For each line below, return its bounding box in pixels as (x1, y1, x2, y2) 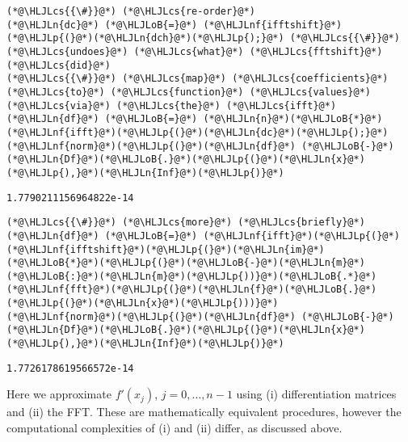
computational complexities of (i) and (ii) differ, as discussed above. (6, 419, 343, 436)
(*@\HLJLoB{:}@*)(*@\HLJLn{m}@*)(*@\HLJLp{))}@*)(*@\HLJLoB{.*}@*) (6, 270, 377, 282)
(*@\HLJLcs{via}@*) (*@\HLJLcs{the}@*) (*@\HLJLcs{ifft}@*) (6, 99, 337, 112)
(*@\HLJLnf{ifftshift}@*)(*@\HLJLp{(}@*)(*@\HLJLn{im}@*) (6, 243, 325, 255)
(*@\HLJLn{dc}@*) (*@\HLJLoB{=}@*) (6, 19, 198, 31)
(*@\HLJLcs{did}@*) (6, 59, 111, 71)
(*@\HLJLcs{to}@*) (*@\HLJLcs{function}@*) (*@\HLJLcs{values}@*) (6, 86, 372, 98)
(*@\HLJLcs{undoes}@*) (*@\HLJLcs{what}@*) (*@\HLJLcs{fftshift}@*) (6, 45, 383, 57)
